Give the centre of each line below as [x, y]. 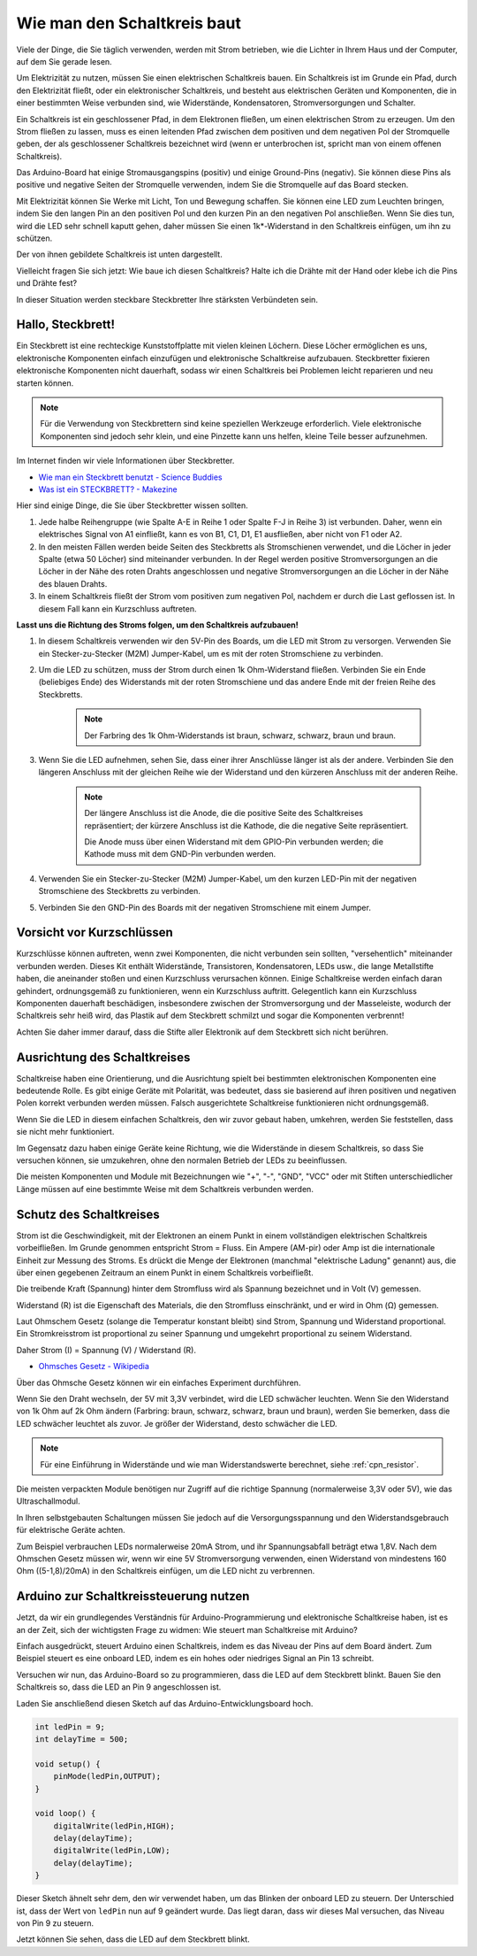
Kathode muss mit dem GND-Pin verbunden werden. [180, 854]
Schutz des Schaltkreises [88, 1214]
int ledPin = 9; [70, 1727]
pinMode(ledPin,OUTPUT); [107, 1776]
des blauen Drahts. [73, 583]
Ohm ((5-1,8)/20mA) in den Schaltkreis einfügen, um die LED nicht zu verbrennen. [166, 1571]
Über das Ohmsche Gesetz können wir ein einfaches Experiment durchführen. [159, 1382]
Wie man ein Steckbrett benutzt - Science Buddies [130, 477]
